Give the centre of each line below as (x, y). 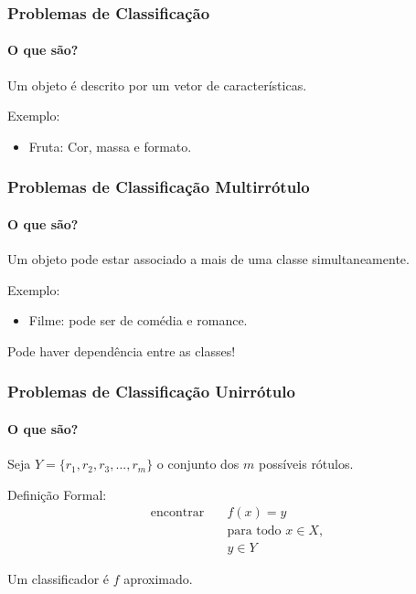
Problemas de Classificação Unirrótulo (151, 392)
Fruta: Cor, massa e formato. (110, 146)
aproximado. (158, 579)
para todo (254, 531)
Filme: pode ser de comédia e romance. (138, 320)
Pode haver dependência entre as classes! (122, 350)
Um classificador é (59, 579)
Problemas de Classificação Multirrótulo (159, 187)
